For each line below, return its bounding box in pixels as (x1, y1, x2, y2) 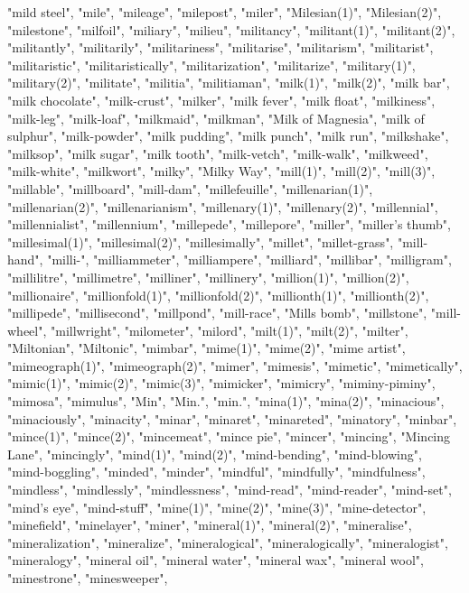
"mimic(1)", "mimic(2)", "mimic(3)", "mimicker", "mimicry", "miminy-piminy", (7, 374, 436, 393)
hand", (7, 250, 43, 269)
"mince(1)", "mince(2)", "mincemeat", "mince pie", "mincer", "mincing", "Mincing (7, 427, 451, 446)
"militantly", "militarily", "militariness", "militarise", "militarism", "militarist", (7, 38, 434, 57)
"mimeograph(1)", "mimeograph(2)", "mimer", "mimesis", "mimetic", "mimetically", (7, 356, 463, 375)
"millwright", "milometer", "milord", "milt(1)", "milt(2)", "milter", (51, 320, 408, 339)
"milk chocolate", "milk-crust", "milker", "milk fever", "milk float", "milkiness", (7, 90, 436, 109)
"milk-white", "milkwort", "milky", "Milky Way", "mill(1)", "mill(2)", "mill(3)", (7, 162, 436, 181)
